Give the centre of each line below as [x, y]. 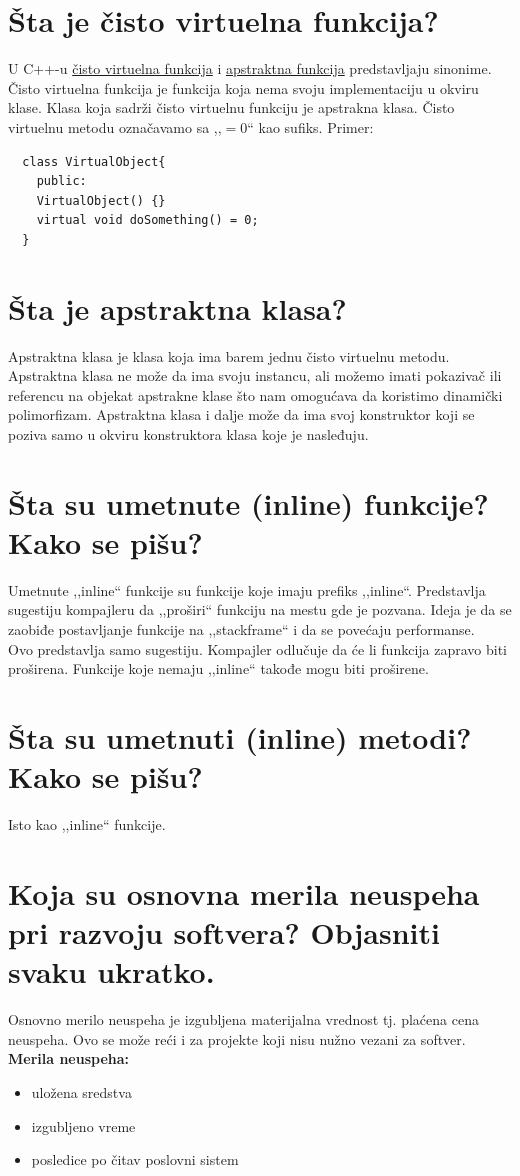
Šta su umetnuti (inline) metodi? [240, 737]
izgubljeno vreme [83, 1125]
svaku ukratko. [111, 971]
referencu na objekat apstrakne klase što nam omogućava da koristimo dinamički [255, 394]
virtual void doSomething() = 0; [147, 220]
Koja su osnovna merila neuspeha [244, 892]
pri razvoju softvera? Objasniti [224, 932]
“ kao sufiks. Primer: [310, 126]
